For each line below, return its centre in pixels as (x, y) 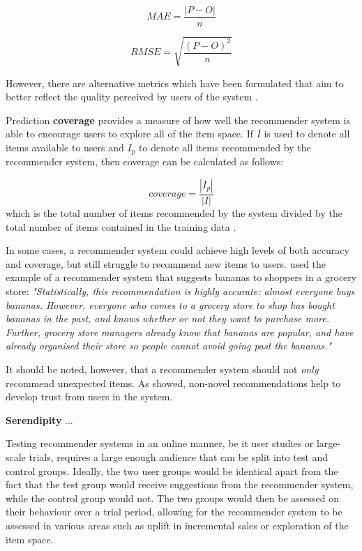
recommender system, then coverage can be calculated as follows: (145, 161)
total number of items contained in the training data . (121, 226)
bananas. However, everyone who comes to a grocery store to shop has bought (170, 304)
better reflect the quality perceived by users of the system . (132, 97)
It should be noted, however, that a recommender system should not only (162, 369)
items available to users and (65, 147)
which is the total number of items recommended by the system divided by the (174, 213)
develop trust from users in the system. (89, 397)
